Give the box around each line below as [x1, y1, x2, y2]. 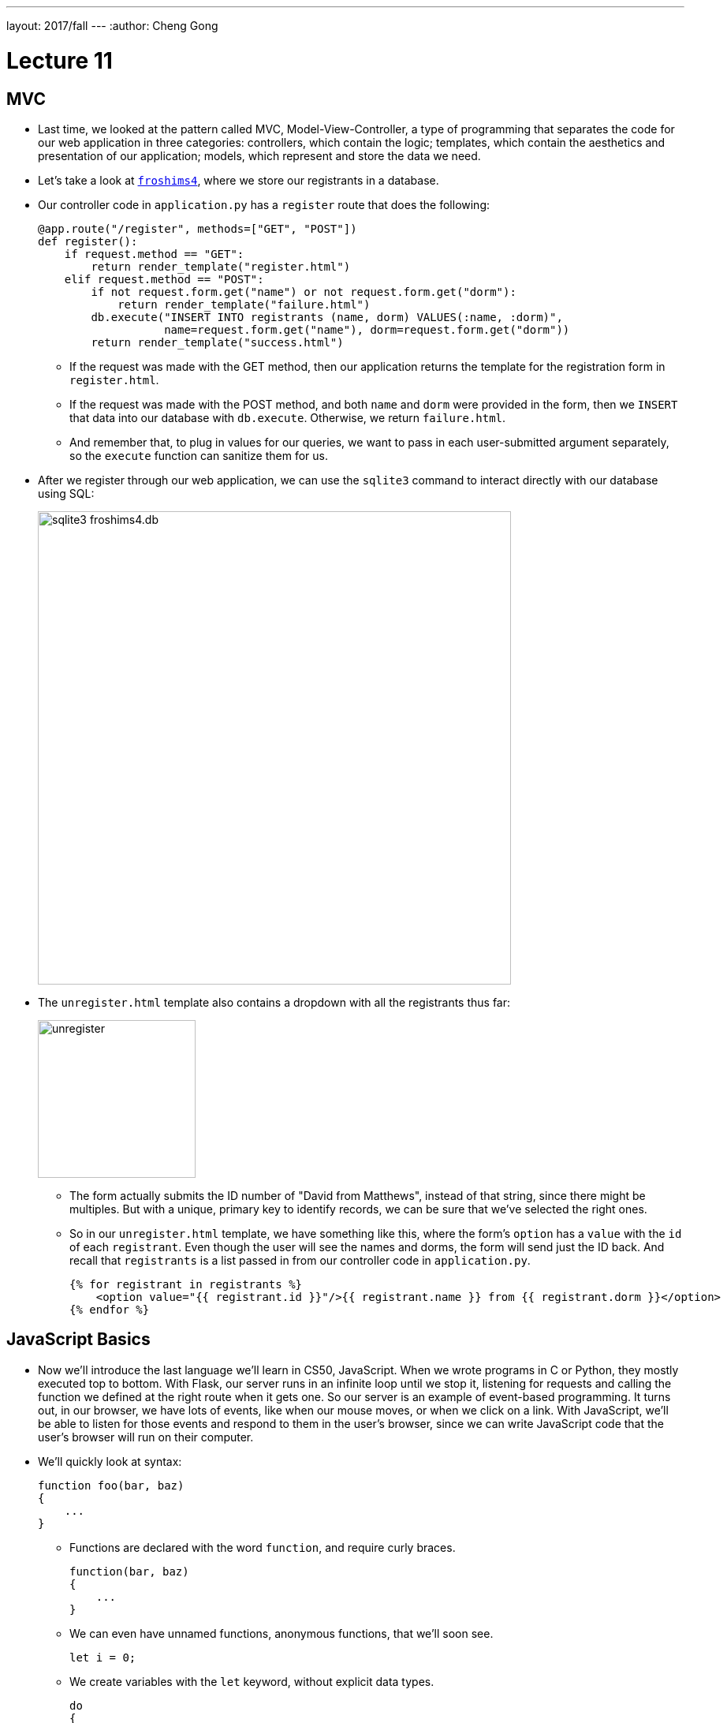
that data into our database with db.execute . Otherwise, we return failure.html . [69, 410, 506, 424]
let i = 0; [69, 1650, 136, 1664]
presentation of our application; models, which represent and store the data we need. [38, 148, 481, 163]
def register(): [38, 234, 138, 248]
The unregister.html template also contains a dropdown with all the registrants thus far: [38, 995, 511, 1009]
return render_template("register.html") [91, 260, 351, 273]
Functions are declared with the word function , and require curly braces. [69, 1540, 456, 1554]
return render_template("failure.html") [117, 297, 371, 311]
